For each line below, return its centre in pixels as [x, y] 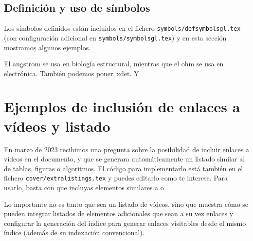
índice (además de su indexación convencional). [74, 232]
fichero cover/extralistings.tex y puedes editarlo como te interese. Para [116, 178]
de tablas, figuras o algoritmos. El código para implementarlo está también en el [124, 168]
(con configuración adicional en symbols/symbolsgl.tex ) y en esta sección [115, 37]
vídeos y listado [57, 126]
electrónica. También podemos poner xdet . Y [72, 73]
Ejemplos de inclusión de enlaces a [122, 107]
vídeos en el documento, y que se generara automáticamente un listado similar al [125, 159]
